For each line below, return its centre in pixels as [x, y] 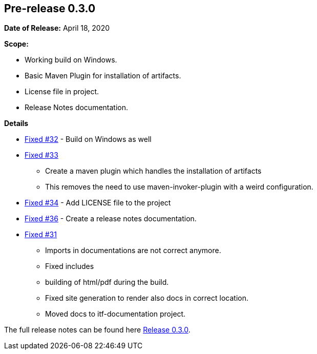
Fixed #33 [41, 155]
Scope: [16, 44]
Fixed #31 [41, 235]
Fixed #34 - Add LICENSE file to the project [98, 203]
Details [16, 123]
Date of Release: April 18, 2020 [57, 28]
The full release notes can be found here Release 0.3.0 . [97, 330]
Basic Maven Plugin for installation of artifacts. [103, 76]
